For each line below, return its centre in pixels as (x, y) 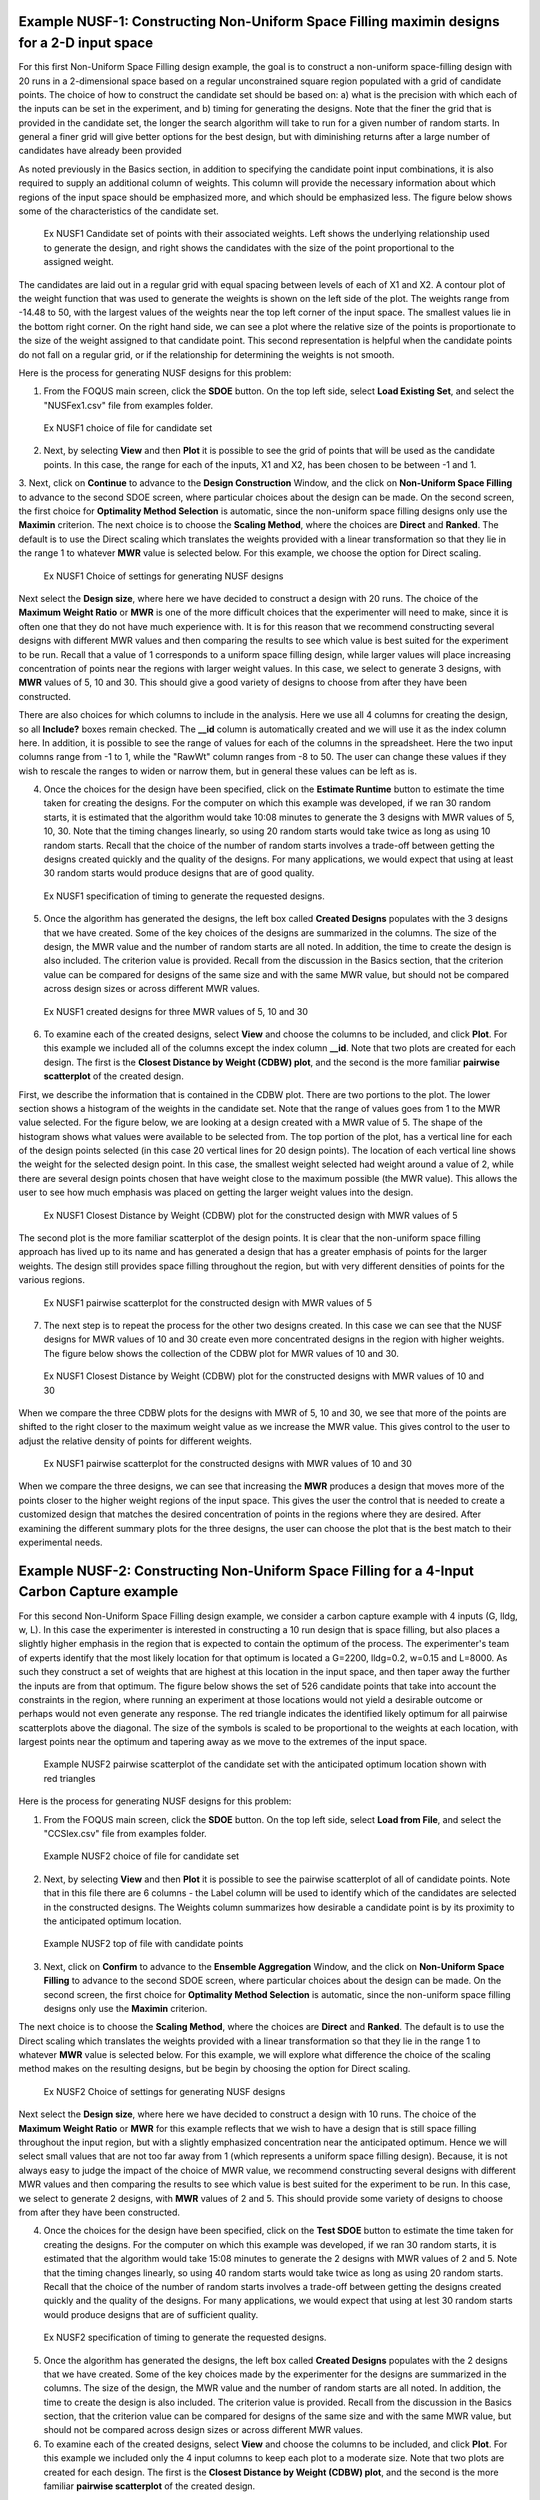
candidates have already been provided (100, 151)
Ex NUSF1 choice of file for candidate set (128, 428)
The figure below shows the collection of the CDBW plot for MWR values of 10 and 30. (221, 1353)
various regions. (51, 1280)
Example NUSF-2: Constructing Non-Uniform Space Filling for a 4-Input (246, 1570)
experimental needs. (61, 1542)
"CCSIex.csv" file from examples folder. (125, 1834)
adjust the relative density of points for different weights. (135, 1441)
